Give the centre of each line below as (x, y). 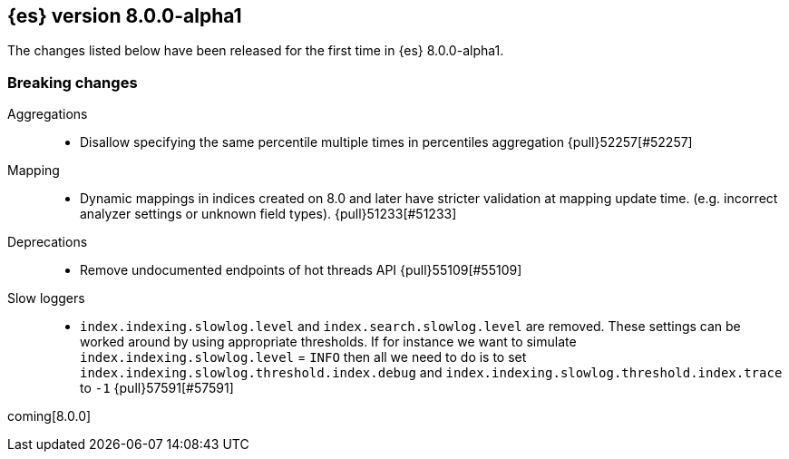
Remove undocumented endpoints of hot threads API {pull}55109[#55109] (301, 270)
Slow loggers (46, 298)
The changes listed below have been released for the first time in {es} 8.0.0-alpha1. (256, 51)
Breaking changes (73, 82)
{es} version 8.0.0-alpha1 (125, 16)
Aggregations (48, 114)
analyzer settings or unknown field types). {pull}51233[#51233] (268, 214)
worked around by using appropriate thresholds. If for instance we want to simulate (328, 342)
